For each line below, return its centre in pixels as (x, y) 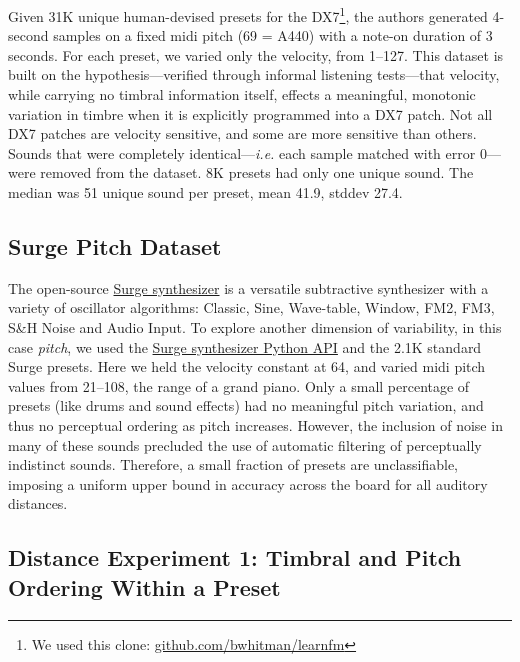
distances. (38, 503)
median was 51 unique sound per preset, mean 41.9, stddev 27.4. (205, 192)
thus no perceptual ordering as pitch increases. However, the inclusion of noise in (255, 424)
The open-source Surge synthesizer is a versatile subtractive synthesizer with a (248, 287)
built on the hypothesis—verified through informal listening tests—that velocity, (254, 74)
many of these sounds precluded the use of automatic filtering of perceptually (245, 444)
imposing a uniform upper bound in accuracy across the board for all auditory (248, 483)
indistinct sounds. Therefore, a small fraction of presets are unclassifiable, (233, 464)
